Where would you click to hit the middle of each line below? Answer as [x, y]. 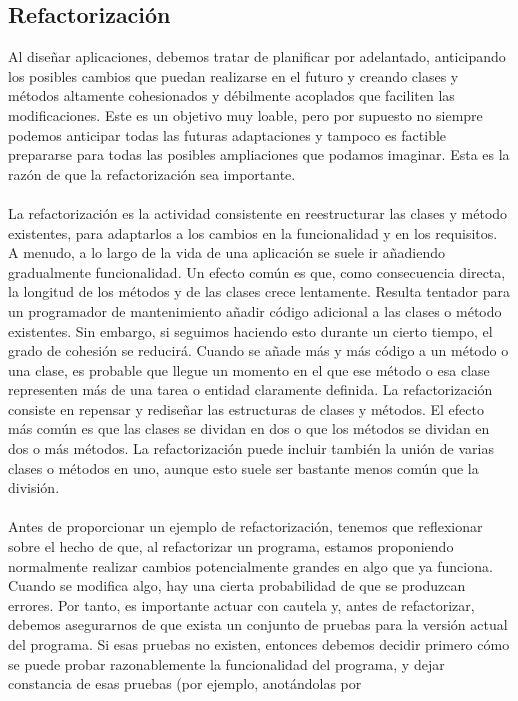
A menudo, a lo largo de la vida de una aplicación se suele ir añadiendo [226, 252]
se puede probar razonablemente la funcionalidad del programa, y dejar [226, 663]
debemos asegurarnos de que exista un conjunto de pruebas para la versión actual [258, 624]
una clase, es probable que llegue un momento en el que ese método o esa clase [249, 369]
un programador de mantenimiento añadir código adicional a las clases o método [255, 310]
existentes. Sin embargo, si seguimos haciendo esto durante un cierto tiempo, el [250, 330]
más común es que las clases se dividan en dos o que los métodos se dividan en [249, 428]
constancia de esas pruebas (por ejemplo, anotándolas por [185, 683]
